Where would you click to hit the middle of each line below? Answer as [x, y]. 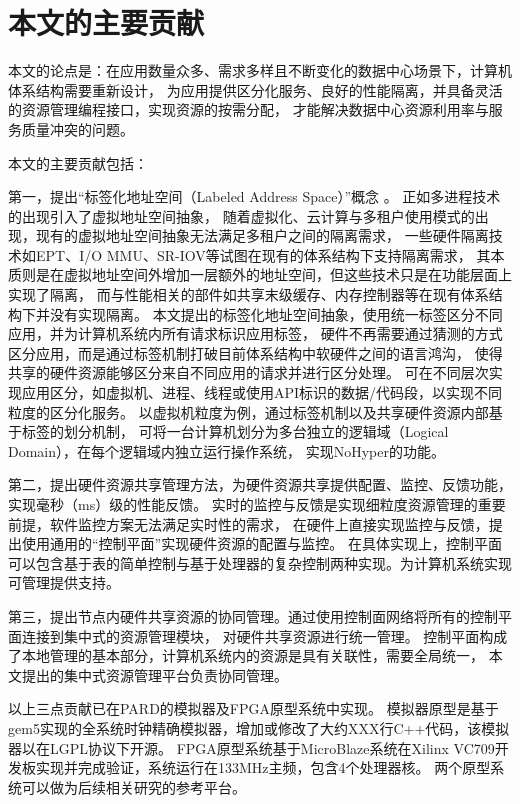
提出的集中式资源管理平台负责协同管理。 [154, 674]
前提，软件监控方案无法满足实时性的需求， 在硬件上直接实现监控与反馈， [248, 523]
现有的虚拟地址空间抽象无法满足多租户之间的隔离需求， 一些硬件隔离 [262, 235]
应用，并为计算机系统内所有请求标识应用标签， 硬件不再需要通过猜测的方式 [255, 333]
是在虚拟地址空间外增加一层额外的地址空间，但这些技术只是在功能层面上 [273, 274]
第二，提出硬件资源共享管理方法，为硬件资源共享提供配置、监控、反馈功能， [260, 484]
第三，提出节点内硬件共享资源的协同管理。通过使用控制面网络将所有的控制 [253, 615]
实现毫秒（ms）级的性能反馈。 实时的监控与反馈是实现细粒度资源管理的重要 [257, 504]
